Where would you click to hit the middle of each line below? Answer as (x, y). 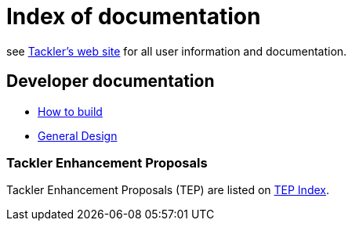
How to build (70, 111)
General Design (78, 135)
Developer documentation (111, 81)
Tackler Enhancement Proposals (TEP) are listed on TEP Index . (168, 190)
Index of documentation (134, 16)
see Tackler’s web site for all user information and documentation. (177, 51)
